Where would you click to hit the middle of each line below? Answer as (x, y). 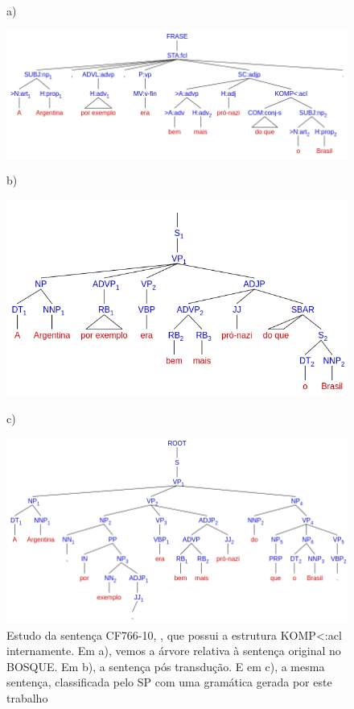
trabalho (27, 698)
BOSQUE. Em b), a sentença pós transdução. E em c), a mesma (166, 666)
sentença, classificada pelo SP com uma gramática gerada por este (169, 682)
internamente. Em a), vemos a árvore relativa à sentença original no (174, 651)
